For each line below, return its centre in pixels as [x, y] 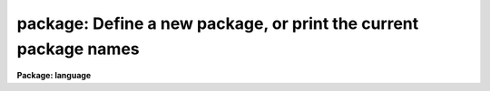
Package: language [54, 76]
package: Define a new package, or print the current [218, 23]
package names [78, 49]
